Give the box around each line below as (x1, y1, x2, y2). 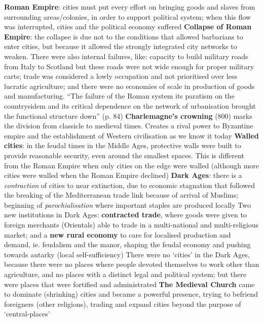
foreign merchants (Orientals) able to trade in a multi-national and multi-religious (4, 219, 259, 230)
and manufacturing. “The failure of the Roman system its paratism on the (4, 90, 235, 101)
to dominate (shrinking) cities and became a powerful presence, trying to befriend (4, 289, 258, 299)
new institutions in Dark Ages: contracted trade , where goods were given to (4, 209, 247, 220)
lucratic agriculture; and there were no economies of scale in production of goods (4, 80, 255, 91)
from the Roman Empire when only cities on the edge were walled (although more (4, 160, 259, 170)
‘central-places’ (4, 308, 50, 319)
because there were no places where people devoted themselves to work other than (4, 259, 259, 269)
